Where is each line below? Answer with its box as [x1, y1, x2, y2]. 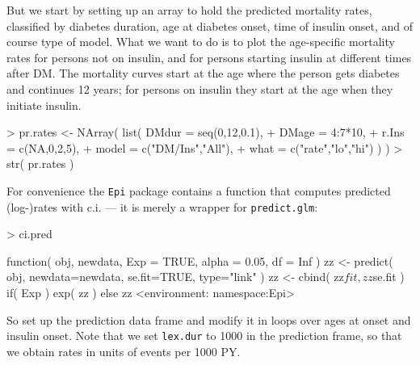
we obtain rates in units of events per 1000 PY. [6, 342, 241, 359]
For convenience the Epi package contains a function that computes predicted [6, 182, 391, 199]
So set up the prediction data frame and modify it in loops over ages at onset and [6, 311, 411, 328]
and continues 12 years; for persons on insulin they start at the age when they [6, 80, 393, 97]
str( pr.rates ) [6, 155, 74, 172]
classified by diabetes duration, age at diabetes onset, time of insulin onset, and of [6, 17, 414, 34]
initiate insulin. [6, 96, 82, 113]
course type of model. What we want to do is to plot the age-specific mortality [6, 33, 395, 50]
